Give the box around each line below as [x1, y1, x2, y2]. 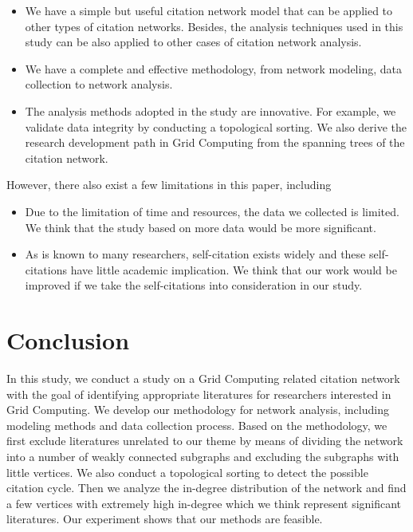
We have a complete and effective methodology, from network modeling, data [25, 60, 402, 77]
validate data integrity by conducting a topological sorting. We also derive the [25, 118, 407, 135]
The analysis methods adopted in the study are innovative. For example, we [25, 102, 396, 119]
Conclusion [6, 324, 130, 357]
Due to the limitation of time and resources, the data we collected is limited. [25, 203, 399, 219]
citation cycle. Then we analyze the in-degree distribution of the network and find [6, 479, 407, 496]
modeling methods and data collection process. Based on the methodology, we [6, 416, 387, 433]
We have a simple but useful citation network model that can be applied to [25, 2, 393, 18]
